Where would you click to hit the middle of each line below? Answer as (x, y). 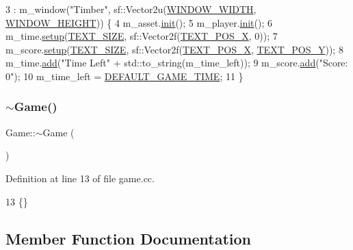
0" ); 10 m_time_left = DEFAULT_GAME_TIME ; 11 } (125, 76)
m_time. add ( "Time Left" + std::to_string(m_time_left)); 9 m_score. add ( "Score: (177, 63)
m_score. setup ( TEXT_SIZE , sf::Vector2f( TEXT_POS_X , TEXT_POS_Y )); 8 (174, 49)
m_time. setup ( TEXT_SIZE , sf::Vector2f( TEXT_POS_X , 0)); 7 (142, 36)
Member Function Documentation (129, 238)
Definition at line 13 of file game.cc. (80, 178)
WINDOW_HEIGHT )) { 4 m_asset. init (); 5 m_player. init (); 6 (139, 22)
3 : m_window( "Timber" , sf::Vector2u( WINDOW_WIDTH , (131, 9)
